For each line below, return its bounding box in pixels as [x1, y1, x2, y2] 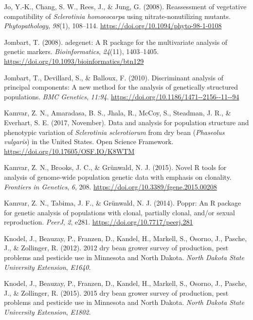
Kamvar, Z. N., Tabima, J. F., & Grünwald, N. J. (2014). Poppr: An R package [4, 198, 241, 208]
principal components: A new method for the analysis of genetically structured [4, 82, 238, 92]
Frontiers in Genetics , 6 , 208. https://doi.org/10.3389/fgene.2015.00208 [4, 181, 217, 191]
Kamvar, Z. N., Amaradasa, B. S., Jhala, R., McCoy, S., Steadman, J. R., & [4, 108, 231, 118]
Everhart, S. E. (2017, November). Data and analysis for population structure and [4, 117, 249, 127]
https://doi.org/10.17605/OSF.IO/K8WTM [4, 146, 135, 156]
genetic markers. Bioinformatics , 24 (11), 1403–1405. [4, 46, 159, 56]
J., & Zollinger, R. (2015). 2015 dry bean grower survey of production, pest [4, 287, 229, 298]
